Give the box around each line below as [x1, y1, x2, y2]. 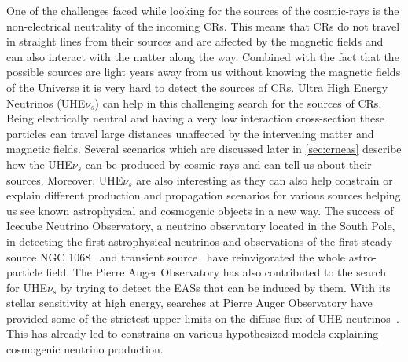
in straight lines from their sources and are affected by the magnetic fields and [6, 33, 384, 49]
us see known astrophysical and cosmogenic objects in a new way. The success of [6, 202, 394, 218]
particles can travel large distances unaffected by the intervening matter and [6, 125, 374, 141]
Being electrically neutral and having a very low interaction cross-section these [6, 110, 384, 126]
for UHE [6, 279, 47, 295]
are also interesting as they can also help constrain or [136, 171, 393, 188]
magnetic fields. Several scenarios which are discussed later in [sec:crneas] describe [6, 141, 402, 157]
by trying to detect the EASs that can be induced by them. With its [60, 279, 391, 295]
